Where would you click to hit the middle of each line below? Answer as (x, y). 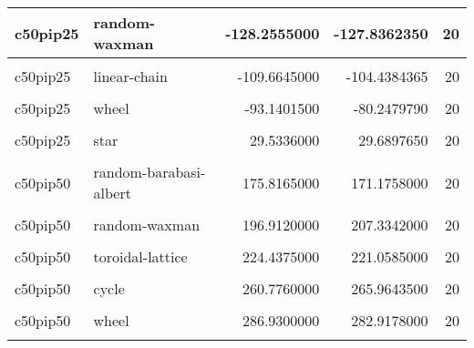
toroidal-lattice (140, 256)
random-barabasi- (149, 172)
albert (112, 193)
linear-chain (130, 76)
